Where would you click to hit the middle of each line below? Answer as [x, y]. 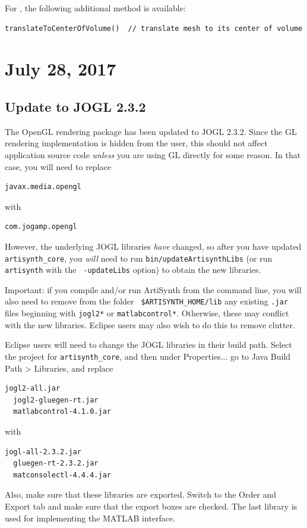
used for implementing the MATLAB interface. [90, 518]
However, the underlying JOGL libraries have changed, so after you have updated [153, 246]
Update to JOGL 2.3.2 [75, 106]
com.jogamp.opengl [41, 227]
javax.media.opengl [43, 187]
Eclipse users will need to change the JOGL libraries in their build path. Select [148, 345]
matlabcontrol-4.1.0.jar [62, 412]
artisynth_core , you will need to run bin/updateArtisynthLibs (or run [139, 258]
